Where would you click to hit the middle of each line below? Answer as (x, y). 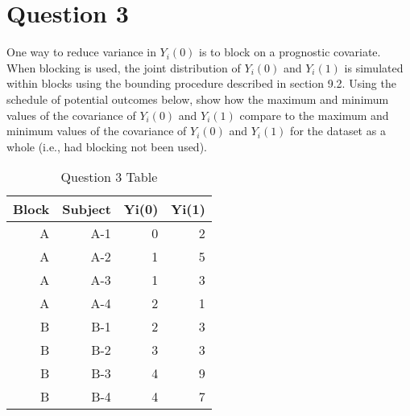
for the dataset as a (338, 131)
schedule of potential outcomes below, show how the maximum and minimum (198, 99)
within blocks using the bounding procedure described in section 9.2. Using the (201, 83)
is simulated (374, 67)
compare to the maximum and (314, 115)
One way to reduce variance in (81, 52)
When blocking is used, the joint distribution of (124, 67)
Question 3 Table (109, 177)
